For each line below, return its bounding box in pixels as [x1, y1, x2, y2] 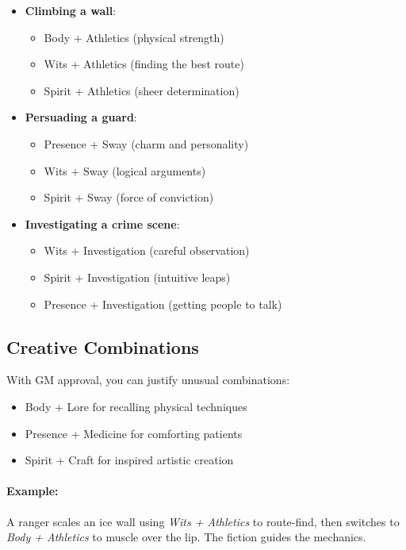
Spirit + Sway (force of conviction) [44, 189, 214, 206]
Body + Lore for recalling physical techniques [25, 398, 247, 414]
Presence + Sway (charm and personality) [44, 135, 249, 152]
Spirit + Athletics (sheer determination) [44, 82, 239, 98]
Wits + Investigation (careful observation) [44, 242, 250, 259]
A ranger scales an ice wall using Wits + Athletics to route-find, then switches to [6, 513, 400, 529]
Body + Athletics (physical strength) [44, 29, 224, 45]
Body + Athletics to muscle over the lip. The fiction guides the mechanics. [6, 529, 366, 545]
